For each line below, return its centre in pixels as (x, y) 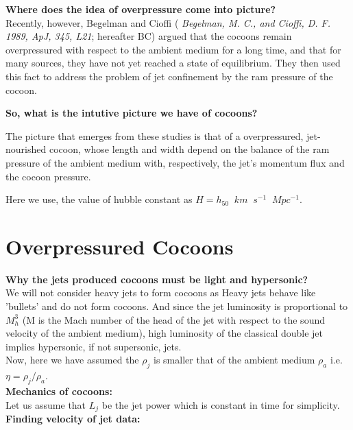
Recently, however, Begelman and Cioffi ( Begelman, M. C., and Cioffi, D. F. (168, 22)
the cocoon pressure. (48, 176)
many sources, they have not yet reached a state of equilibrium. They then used (173, 63)
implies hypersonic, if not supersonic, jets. (94, 346)
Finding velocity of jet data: (73, 419)
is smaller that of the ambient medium (234, 360)
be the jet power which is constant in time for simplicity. (221, 404)
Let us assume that (46, 404)
